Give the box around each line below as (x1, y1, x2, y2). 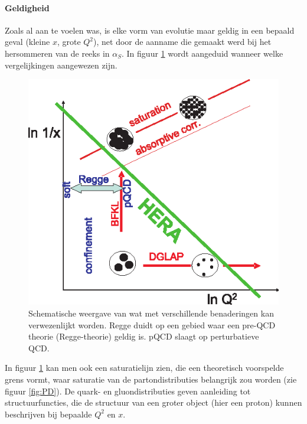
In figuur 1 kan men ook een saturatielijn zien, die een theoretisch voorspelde (5, 361, 284, 374)
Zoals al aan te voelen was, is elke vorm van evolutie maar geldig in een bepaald (5, 24, 295, 36)
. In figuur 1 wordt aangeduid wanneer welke (122, 47, 283, 59)
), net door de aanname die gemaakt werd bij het (93, 35, 272, 48)
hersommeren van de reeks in (5, 47, 110, 59)
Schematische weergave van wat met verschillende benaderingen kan (28, 307, 274, 319)
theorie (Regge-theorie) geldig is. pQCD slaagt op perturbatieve (28, 330, 259, 343)
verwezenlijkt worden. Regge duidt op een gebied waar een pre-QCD (28, 318, 276, 331)
